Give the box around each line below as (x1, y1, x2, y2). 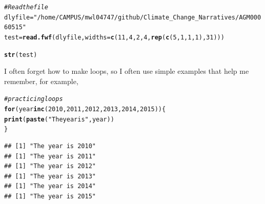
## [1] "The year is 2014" (4, 182, 96, 190)
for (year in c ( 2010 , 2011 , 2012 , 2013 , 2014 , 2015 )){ (4, 106, 166, 113)
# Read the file (4, 4, 48, 11)
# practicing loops (4, 95, 63, 103)
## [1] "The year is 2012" (4, 162, 96, 170)
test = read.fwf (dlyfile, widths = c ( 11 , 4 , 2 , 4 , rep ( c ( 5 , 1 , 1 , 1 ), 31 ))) (4, 33, 225, 41)
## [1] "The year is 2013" (4, 172, 96, 180)
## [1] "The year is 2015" (4, 193, 96, 200)
